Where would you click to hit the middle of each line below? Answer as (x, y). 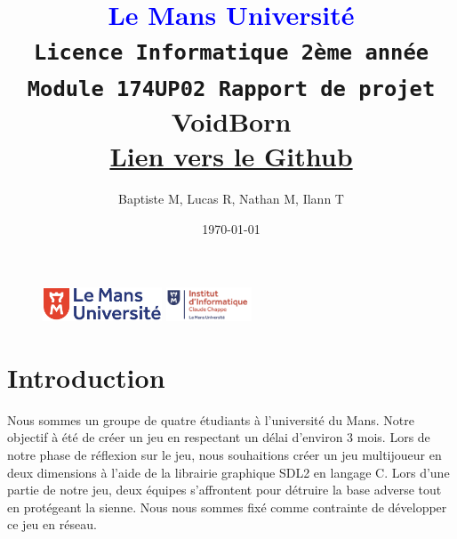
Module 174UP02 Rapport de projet (231, 88)
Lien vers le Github (231, 156)
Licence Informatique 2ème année (231, 53)
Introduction (86, 377)
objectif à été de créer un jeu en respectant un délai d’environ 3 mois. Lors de (219, 437)
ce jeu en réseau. (52, 524)
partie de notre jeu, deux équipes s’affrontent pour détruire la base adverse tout (224, 490)
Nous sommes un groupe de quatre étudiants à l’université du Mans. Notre (211, 419)
